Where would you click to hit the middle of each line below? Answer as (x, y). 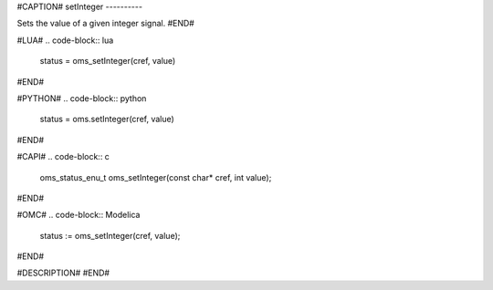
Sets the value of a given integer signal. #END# (106, 24)
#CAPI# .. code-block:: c (63, 157)
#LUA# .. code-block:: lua (65, 40)
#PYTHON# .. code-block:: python (82, 98)
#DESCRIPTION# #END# (63, 273)
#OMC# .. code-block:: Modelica (79, 215)
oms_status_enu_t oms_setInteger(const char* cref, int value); (156, 177)
